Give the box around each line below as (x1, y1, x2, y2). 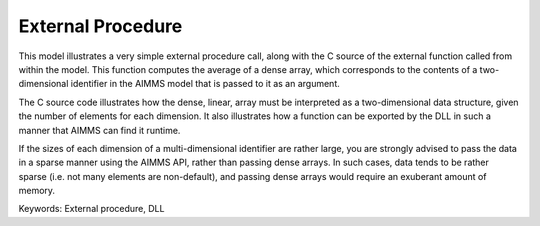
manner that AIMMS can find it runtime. (18, 124, 181, 136)
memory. (18, 185, 55, 197)
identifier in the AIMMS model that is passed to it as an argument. (70, 78, 340, 90)
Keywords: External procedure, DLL (18, 203, 165, 215)
